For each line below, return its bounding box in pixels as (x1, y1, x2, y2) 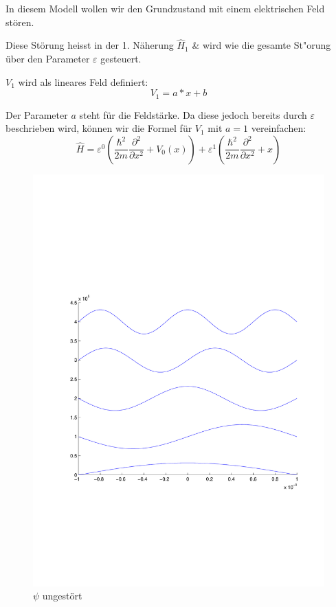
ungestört (42, 588, 82, 603)
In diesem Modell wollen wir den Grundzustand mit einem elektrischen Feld (5, 1, 325, 15)
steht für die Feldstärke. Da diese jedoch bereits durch (79, 107, 307, 122)
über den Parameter (5, 51, 90, 65)
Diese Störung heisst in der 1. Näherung (5, 38, 174, 52)
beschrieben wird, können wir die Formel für (5, 121, 192, 135)
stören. (5, 14, 34, 29)
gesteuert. (100, 51, 142, 65)
